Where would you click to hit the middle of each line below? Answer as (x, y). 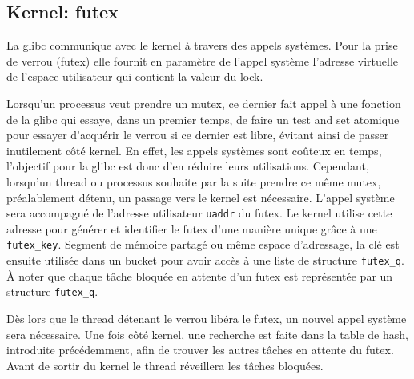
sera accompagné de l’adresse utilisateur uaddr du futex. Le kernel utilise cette (199, 213)
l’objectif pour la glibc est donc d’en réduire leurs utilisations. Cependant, (188, 166)
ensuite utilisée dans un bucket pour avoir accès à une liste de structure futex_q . (205, 260)
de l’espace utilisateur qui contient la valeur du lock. (135, 76)
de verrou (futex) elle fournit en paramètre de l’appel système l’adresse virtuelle (203, 60)
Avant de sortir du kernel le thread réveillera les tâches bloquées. (165, 365)
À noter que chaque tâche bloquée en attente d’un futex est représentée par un (200, 275)
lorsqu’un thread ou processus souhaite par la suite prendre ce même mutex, (194, 181)
